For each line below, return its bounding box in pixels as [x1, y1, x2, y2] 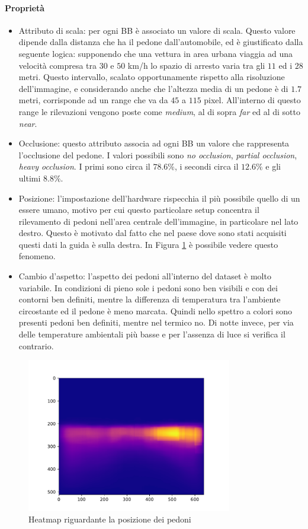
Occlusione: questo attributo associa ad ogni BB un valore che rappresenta [18, 137, 290, 149]
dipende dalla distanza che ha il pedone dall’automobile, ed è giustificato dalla [18, 36, 303, 48]
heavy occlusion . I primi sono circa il [18, 160, 150, 173]
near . [18, 117, 37, 129]
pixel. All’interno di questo [204, 94, 301, 106]
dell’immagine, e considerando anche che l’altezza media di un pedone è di [18, 82, 288, 94]
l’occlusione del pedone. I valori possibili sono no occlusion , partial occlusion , [18, 148, 297, 161]
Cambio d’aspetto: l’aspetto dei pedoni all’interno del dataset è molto [18, 270, 271, 282]
